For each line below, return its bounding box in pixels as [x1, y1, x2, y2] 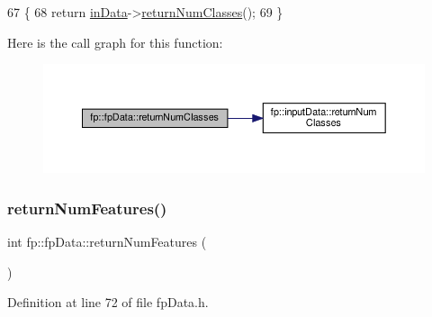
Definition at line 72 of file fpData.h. [7, 293, 209, 312]
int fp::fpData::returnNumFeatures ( [7, 232, 207, 251]
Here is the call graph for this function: [7, 32, 223, 51]
